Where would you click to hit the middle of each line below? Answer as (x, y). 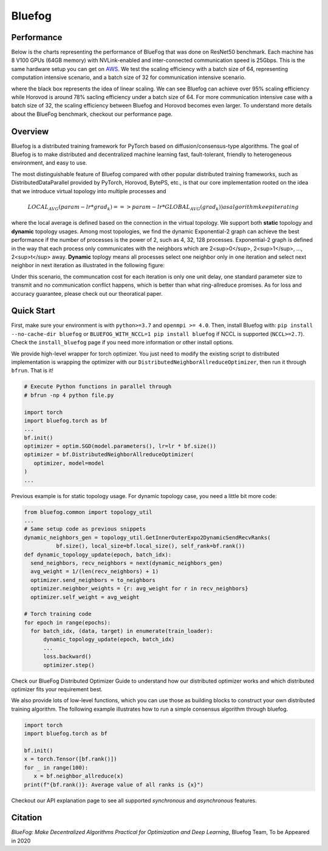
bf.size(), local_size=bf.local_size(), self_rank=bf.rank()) (150, 546)
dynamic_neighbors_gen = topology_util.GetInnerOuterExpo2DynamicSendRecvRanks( (147, 537)
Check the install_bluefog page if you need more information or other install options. (122, 343)
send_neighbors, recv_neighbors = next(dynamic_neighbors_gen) (127, 563)
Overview (30, 132)
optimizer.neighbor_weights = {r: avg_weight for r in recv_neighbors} (139, 589)
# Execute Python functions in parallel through (98, 387)
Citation (27, 818)
